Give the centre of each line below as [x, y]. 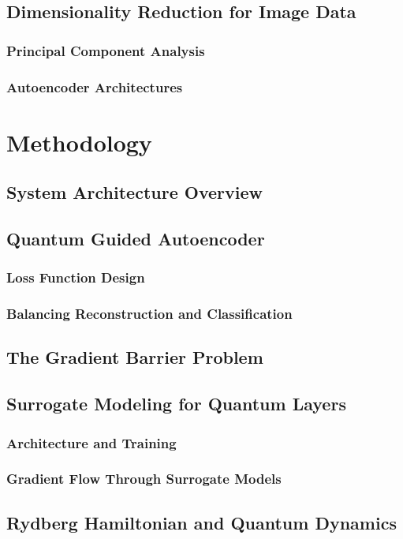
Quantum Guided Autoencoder [136, 239]
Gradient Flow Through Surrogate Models [144, 479]
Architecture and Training [91, 442]
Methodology [79, 142]
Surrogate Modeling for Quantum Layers [176, 404]
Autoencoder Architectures [95, 86]
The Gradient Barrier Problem [135, 357]
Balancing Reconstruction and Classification [149, 314]
